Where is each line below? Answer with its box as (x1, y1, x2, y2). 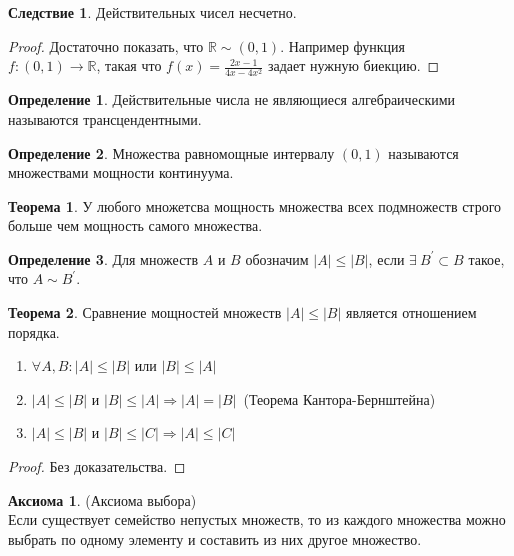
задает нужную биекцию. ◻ (267, 55, 440, 76)
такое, (468, 248, 505, 269)
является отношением (346, 302, 477, 323)
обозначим (245, 248, 309, 269)
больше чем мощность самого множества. (8, 215, 263, 236)
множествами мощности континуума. (8, 162, 234, 183)
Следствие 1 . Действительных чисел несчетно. (8, 2, 297, 22)
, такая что (96, 55, 162, 76)
